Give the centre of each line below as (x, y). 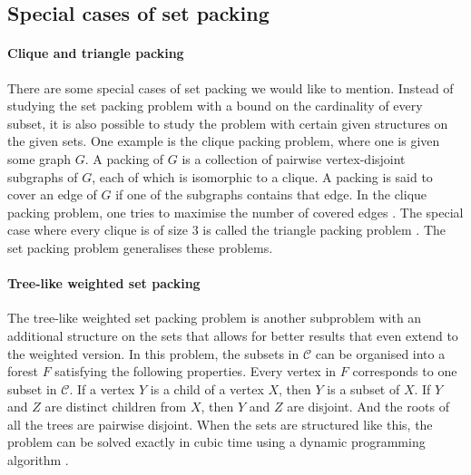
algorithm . (38, 460)
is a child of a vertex (207, 388)
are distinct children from (116, 407)
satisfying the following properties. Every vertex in (196, 371)
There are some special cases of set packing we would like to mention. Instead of (231, 87)
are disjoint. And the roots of (368, 407)
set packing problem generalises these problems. (140, 247)
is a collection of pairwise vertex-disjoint (294, 158)
